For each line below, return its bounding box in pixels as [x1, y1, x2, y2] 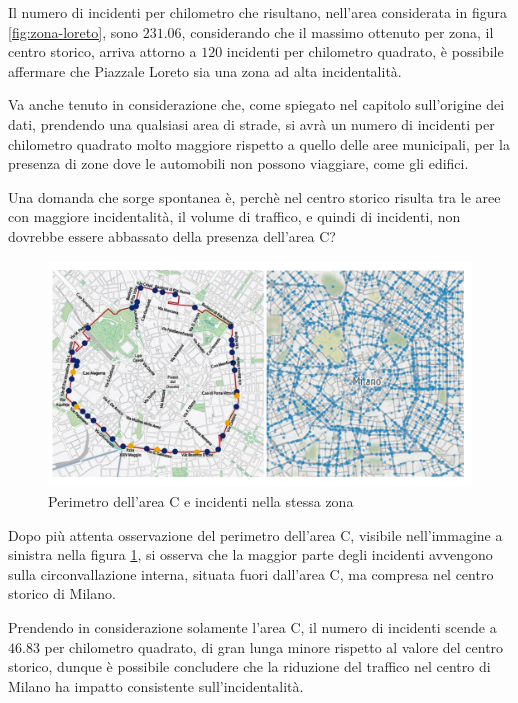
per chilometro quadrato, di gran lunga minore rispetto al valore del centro [44, 636, 504, 657]
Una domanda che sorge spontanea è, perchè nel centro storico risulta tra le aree [8, 186, 501, 207]
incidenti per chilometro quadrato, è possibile [226, 41, 504, 62]
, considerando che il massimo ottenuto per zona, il [181, 21, 494, 42]
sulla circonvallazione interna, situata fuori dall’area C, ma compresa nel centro [8, 563, 494, 584]
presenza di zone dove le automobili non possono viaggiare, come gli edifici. [8, 153, 469, 174]
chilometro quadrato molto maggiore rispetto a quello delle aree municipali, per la [8, 133, 510, 154]
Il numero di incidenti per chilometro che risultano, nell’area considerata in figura [8, 2, 508, 22]
